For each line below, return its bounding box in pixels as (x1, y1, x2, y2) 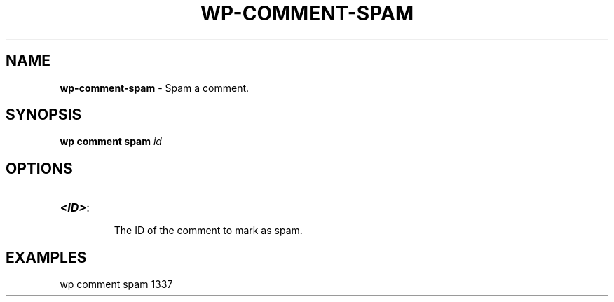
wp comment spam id (60, 135, 162, 148)
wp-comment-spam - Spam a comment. (60, 81, 250, 94)
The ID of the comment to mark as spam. (114, 224, 303, 237)
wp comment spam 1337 (60, 278, 173, 291)
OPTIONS (6, 159, 73, 177)
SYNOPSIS (6, 106, 82, 124)
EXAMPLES (6, 248, 87, 266)
